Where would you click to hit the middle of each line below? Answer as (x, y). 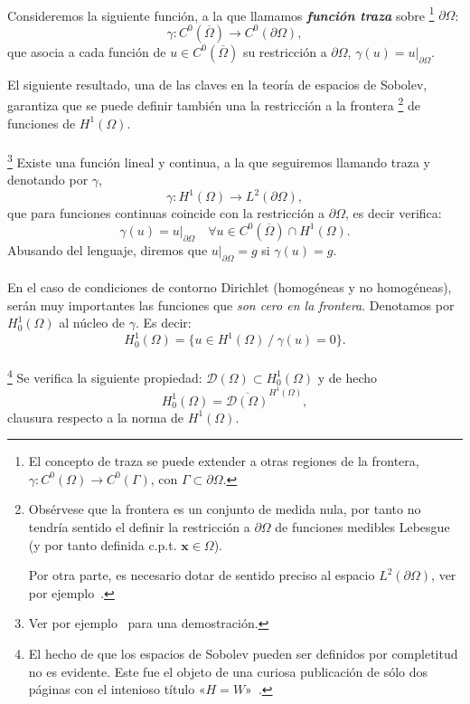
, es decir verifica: (394, 213)
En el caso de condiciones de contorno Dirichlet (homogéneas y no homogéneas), (230, 287)
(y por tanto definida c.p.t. (103, 544)
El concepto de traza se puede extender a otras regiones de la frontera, (224, 461)
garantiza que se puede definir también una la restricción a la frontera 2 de (214, 104)
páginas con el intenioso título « (117, 689)
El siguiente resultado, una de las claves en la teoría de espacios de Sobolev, (217, 84)
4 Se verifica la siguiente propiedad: (105, 376)
